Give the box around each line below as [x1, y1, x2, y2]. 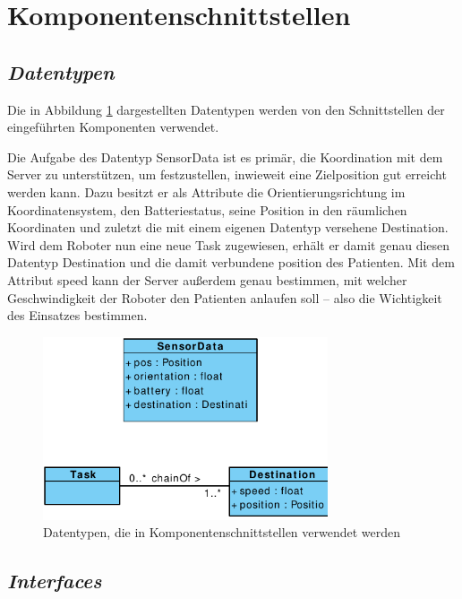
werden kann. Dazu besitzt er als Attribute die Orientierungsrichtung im [7, 182, 406, 201]
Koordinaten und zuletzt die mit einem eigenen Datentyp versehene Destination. [7, 218, 449, 237]
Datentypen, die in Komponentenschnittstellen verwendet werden [43, 523, 401, 542]
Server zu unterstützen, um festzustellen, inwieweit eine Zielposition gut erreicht [7, 165, 447, 184]
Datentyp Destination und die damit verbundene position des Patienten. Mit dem [7, 253, 455, 272]
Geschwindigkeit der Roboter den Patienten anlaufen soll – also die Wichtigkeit [7, 288, 442, 307]
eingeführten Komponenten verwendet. [7, 117, 219, 136]
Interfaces [7, 567, 102, 595]
